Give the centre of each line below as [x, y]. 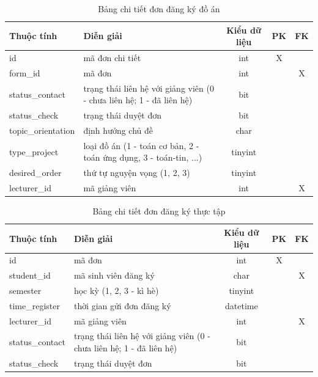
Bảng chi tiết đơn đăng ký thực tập [159, 211]
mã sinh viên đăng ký [114, 275]
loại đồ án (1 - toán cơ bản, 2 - [141, 145]
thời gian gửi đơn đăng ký [122, 305]
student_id [30, 275]
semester [25, 290]
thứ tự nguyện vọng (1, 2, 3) [137, 173]
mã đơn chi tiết [112, 58]
